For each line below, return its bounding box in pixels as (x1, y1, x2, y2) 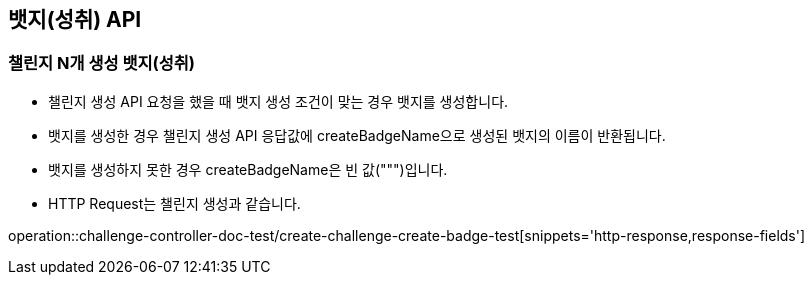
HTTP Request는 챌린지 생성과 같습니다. (48, 194, 301, 212)
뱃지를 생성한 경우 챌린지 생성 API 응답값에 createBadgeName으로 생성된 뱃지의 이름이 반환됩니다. (48, 126, 666, 144)
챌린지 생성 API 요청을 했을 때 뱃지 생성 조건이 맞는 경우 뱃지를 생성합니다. (48, 92, 509, 110)
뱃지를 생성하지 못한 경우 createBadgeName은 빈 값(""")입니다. (48, 160, 448, 178)
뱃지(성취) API (8, 7, 142, 32)
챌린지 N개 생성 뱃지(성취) (8, 53, 195, 74)
